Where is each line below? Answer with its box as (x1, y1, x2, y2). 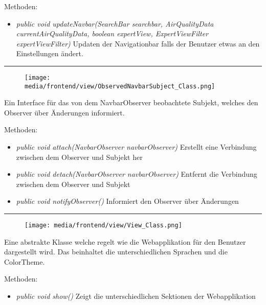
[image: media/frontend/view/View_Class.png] (25, 222, 182, 229)
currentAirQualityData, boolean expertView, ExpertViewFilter (16, 28, 209, 39)
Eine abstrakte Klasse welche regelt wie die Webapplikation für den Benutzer (4, 236, 246, 247)
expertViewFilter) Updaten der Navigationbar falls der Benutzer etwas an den (16, 38, 260, 49)
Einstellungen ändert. (16, 48, 83, 59)
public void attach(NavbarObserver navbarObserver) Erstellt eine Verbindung (16, 142, 257, 152)
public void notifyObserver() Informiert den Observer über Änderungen (16, 196, 239, 206)
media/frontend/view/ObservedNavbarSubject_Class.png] (25, 82, 215, 90)
